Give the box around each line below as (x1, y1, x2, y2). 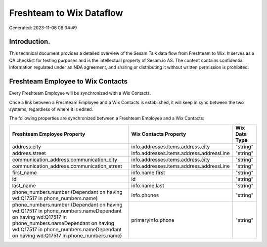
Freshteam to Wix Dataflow (9, 7, 123, 18)
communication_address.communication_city (12, 156, 118, 163)
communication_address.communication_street (12, 163, 122, 169)
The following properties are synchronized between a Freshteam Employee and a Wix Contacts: (9, 115, 205, 121)
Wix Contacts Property (131, 130, 186, 137)
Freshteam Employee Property (12, 130, 86, 137)
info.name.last (131, 182, 164, 189)
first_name (12, 169, 37, 176)
